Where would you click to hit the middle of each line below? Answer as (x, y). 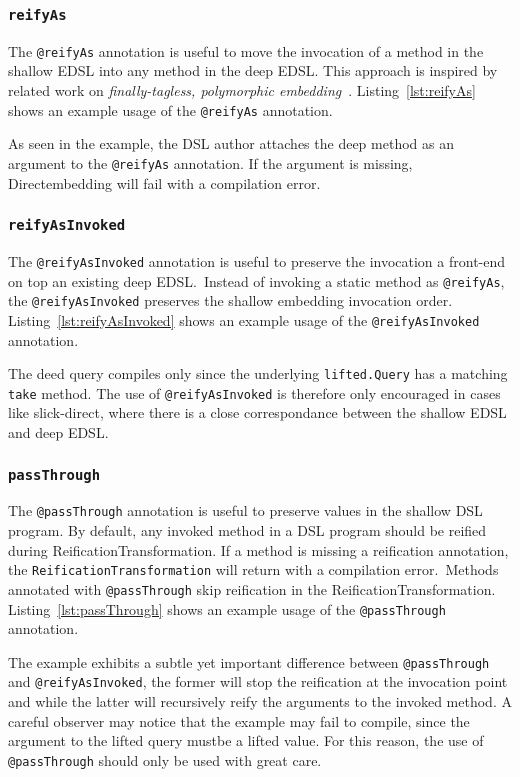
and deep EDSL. (58, 432)
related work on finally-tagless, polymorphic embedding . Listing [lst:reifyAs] (242, 90)
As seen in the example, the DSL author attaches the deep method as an (231, 143)
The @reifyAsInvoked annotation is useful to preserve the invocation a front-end (257, 260)
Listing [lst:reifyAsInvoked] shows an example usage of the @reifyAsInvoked (244, 319)
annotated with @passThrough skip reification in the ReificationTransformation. (252, 588)
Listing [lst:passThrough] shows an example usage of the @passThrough (227, 608)
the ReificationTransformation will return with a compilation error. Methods (253, 569)
